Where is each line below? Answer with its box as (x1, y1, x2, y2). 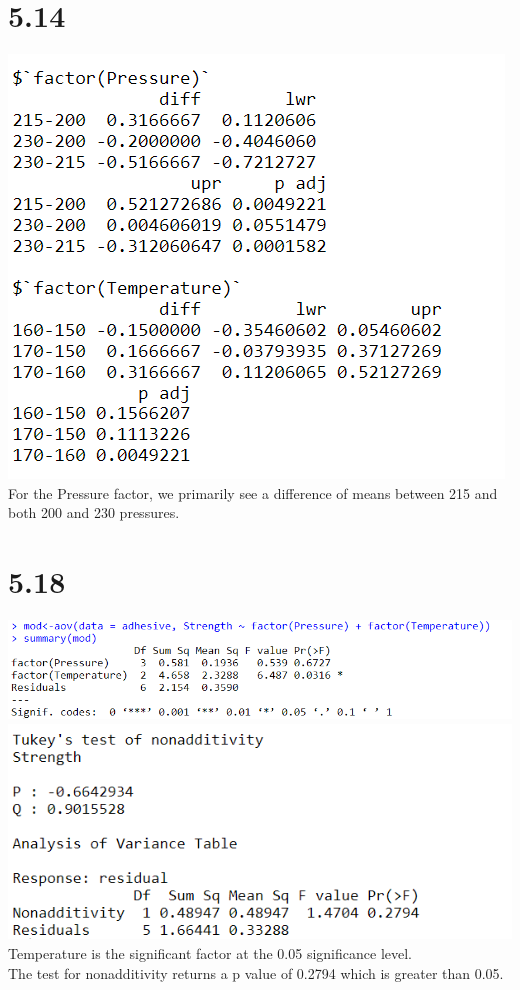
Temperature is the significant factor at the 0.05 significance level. (8, 943, 412, 964)
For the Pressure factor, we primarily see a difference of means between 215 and (8, 482, 498, 503)
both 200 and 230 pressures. (8, 502, 180, 523)
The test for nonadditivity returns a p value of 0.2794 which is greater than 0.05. (8, 962, 504, 983)
